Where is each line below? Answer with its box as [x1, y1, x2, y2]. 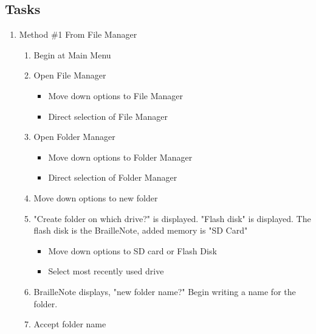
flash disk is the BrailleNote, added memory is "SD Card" [33, 224, 248, 237]
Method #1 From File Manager [19, 28, 137, 41]
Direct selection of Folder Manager [48, 171, 177, 184]
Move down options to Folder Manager [48, 150, 193, 163]
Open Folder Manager [33, 130, 115, 143]
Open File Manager [33, 69, 106, 82]
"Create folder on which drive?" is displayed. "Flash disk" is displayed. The [33, 212, 311, 224]
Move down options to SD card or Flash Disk [48, 244, 217, 257]
